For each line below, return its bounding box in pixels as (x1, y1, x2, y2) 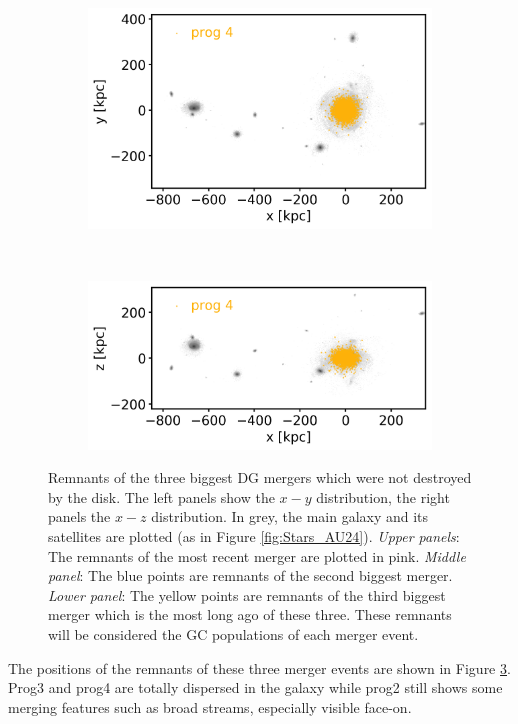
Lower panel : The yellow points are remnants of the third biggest (48, 584, 446, 605)
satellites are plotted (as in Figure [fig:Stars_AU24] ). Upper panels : (48, 525, 460, 546)
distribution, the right (316, 486, 450, 507)
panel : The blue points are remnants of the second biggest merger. (48, 565, 453, 586)
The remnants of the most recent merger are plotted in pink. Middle (48, 545, 466, 566)
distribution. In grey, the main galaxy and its (151, 506, 429, 527)
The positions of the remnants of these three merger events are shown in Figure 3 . (8, 657, 511, 678)
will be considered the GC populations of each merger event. (48, 623, 419, 644)
